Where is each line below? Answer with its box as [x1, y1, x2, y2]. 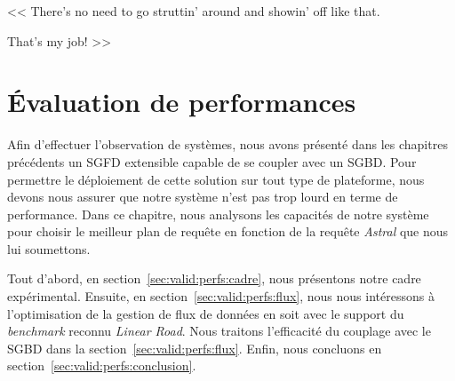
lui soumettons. [7, 239, 91, 258]
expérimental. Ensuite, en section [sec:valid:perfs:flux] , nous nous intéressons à [7, 287, 435, 306]
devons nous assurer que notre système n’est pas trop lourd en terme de [7, 187, 398, 206]
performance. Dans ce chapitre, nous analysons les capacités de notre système [7, 204, 429, 223]
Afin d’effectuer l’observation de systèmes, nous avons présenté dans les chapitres [7, 135, 448, 154]
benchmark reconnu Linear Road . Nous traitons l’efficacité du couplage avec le [7, 321, 431, 340]
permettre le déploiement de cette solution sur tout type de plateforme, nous [7, 170, 425, 188]
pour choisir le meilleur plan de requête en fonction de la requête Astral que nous [7, 222, 449, 241]
